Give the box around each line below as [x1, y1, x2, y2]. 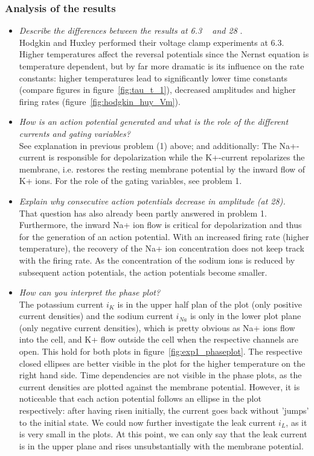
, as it [286, 416, 307, 428]
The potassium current [19, 297, 104, 310]
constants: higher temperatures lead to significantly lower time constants [19, 71, 288, 84]
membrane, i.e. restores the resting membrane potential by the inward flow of [19, 162, 306, 175]
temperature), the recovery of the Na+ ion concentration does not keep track [19, 242, 304, 255]
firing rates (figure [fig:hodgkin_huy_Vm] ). [19, 95, 181, 107]
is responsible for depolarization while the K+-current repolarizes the [48, 151, 305, 163]
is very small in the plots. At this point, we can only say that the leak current [19, 428, 307, 440]
